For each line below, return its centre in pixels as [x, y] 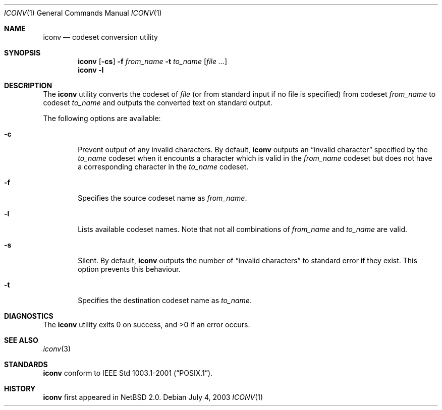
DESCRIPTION [28, 85]
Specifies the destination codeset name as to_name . [165, 300]
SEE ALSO [21, 340]
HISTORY [20, 389]
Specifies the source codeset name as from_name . [162, 198]
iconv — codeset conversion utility [100, 37]
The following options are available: [102, 118]
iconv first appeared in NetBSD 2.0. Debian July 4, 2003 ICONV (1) [153, 397]
